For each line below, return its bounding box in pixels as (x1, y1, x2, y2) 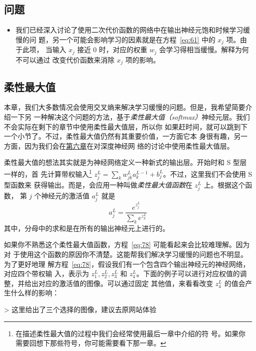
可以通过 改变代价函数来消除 (22, 54, 115, 64)
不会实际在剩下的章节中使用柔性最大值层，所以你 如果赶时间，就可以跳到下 (4, 121, 248, 131)
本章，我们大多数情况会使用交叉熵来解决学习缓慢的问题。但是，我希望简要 (4, 102, 245, 112)
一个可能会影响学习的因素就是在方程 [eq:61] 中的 (59, 34, 216, 44)
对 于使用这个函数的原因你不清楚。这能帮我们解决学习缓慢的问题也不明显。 (4, 249, 248, 259)
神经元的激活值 (41, 190, 90, 200)
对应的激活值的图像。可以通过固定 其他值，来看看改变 (38, 278, 213, 288)
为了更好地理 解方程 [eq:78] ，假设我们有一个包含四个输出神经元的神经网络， (4, 258, 250, 269)
